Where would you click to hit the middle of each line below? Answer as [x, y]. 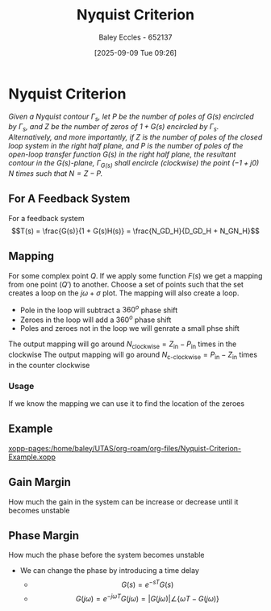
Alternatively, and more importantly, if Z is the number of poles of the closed [135, 137]
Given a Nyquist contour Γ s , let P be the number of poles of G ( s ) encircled [131, 117]
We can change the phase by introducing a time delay [110, 571]
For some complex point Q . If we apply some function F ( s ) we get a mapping [135, 275]
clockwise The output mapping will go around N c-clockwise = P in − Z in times [133, 355]
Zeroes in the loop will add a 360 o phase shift [96, 319]
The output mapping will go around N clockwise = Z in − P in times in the [123, 345]
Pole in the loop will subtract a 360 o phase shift [99, 309]
